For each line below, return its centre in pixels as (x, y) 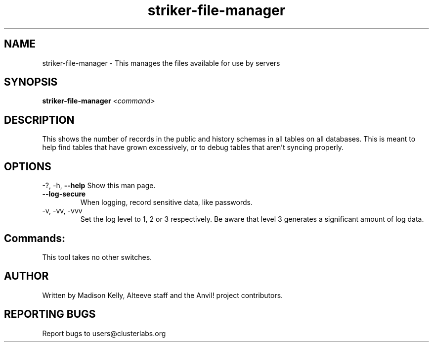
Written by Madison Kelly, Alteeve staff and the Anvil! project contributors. (163, 295)
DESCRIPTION (39, 120)
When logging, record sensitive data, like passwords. (166, 202)
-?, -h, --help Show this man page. (99, 186)
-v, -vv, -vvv (62, 211)
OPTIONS (28, 166)
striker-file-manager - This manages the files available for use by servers (161, 63)
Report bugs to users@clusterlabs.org (104, 333)
